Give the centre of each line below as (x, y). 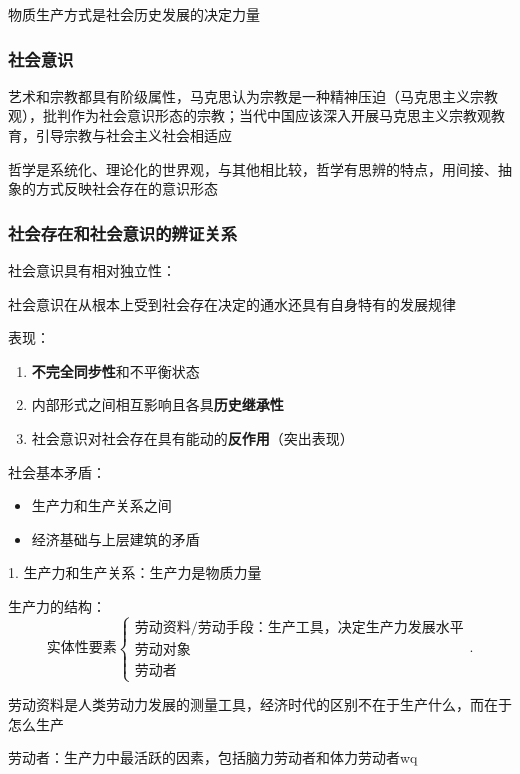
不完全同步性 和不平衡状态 (115, 370)
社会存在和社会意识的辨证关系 (123, 232)
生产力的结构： (57, 605)
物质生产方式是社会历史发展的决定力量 (134, 14)
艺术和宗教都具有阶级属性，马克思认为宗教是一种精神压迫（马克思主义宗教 (253, 95)
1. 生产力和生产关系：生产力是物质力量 (135, 572)
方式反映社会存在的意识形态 (126, 188)
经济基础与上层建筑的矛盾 (115, 538)
